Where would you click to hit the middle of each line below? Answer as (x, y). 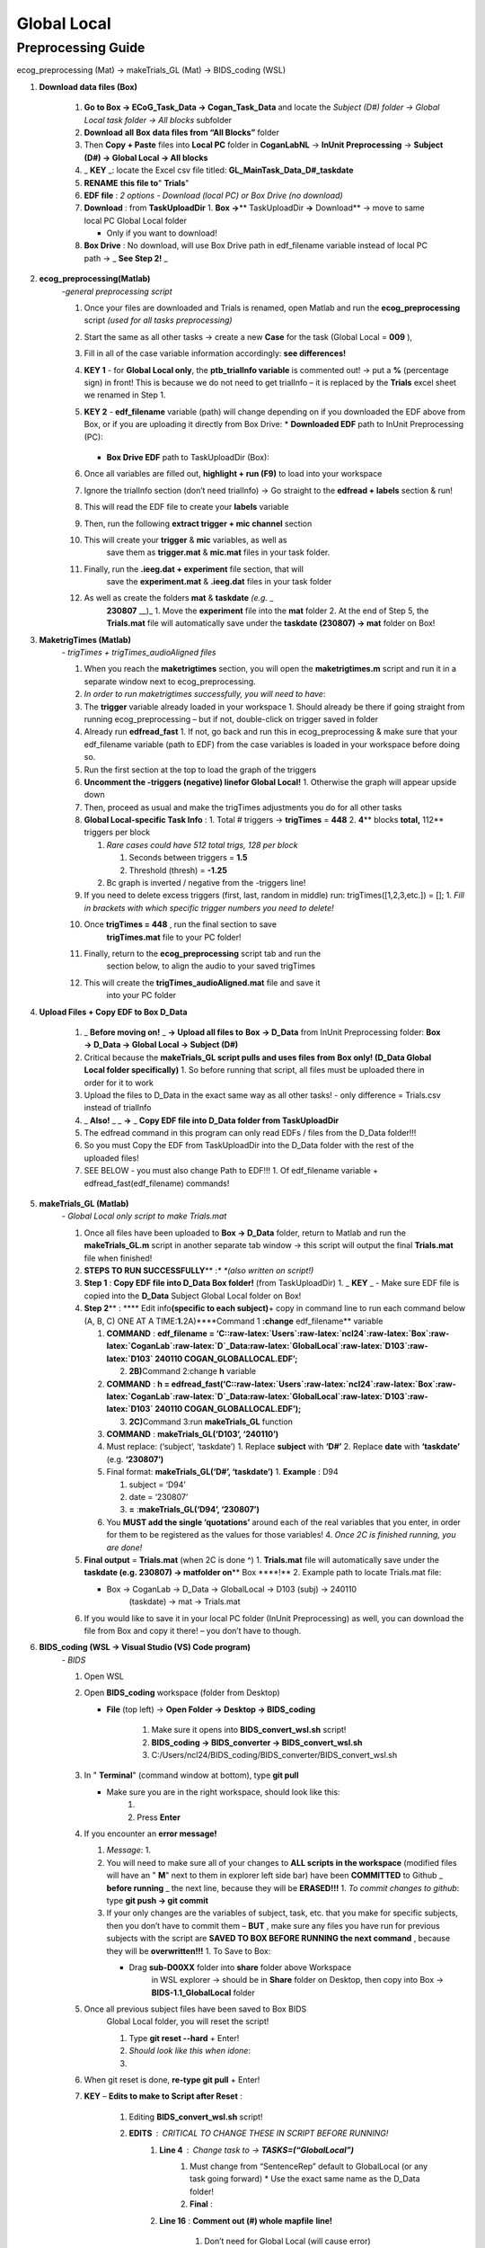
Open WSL (104, 1676)
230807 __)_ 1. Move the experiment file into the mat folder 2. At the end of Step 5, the (268, 611)
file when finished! (118, 1258)
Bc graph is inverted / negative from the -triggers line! (206, 883)
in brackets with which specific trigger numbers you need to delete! (209, 907)
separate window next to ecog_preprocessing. (170, 681)
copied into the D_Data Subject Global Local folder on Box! (193, 1296)
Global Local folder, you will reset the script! (188, 2021)
